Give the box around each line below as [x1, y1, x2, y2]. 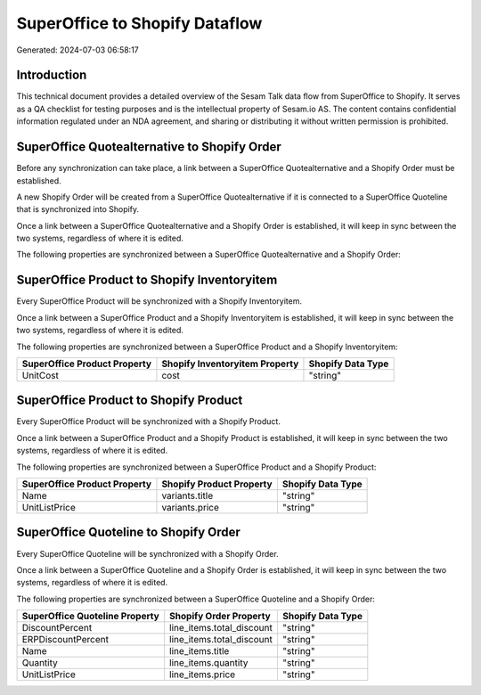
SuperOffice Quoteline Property [21, 610, 159, 623]
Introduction [16, 68, 87, 83]
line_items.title [169, 645, 230, 658]
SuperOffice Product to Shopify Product [16, 393, 243, 408]
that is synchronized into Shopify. [16, 204, 140, 215]
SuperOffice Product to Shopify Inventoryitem [16, 273, 278, 288]
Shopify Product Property [161, 478, 273, 490]
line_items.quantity [169, 657, 249, 669]
